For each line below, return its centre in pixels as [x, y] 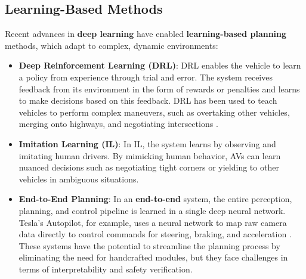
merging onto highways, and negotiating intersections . [118, 124]
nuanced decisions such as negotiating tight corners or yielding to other [149, 167]
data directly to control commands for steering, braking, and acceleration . [155, 234]
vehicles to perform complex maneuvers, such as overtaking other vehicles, [154, 112]
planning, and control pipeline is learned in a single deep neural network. [152, 210]
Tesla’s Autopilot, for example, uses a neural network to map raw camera [153, 222]
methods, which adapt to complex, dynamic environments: [112, 45]
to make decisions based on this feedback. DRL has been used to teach [148, 100]
